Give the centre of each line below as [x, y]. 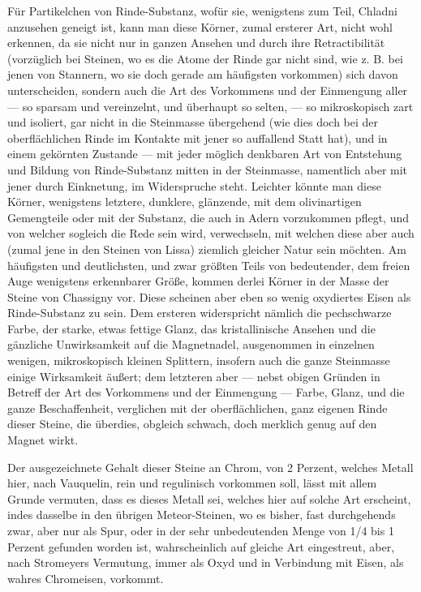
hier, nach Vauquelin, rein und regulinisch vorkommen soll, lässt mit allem [192, 483]
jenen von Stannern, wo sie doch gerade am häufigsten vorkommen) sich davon [203, 74]
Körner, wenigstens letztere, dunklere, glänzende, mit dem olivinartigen [185, 202]
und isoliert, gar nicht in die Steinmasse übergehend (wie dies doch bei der [193, 122]
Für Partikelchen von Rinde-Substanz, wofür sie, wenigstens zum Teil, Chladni [203, 11]
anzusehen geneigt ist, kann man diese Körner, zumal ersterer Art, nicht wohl [200, 26]
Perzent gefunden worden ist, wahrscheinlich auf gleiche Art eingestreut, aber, [201, 546]
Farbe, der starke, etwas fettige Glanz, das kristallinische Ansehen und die [191, 328]
